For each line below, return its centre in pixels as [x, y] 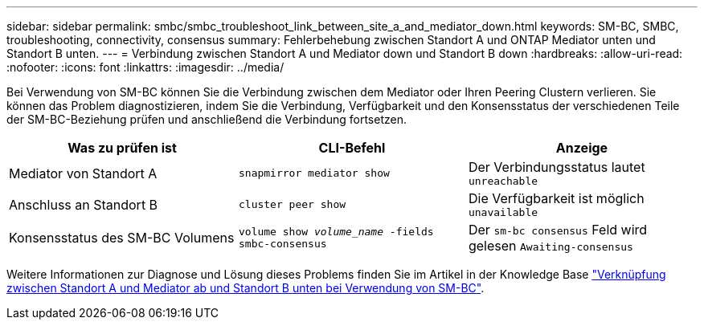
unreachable [503, 181]
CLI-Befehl [352, 148]
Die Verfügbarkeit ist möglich [556, 198]
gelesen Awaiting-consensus [551, 246]
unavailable [503, 212]
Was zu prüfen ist [122, 148]
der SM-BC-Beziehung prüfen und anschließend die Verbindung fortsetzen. [207, 119]
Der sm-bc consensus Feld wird [558, 230]
